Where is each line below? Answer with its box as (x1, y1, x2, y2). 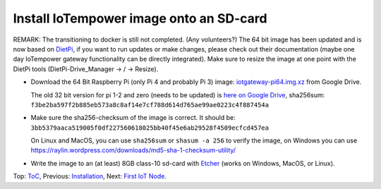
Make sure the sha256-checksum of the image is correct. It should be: (30, 114, 236, 122)
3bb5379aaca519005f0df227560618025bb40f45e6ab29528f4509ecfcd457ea (30, 123, 270, 132)
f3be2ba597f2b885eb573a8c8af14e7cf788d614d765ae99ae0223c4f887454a (30, 101, 270, 109)
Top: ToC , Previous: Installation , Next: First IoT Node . (13, 172, 167, 181)
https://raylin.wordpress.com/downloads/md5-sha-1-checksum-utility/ (30, 146, 236, 154)
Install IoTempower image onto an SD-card (13, 11, 267, 26)
